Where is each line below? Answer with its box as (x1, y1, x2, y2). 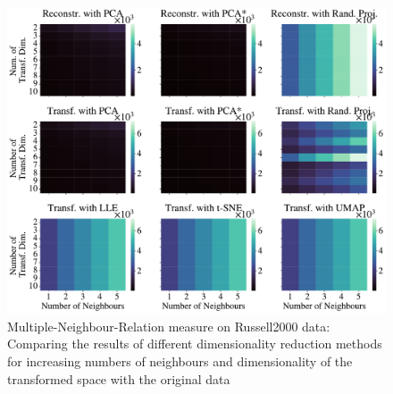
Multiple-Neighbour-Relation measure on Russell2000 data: (7, 316, 330, 335)
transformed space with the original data (7, 369, 230, 388)
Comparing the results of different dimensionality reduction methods (7, 334, 382, 353)
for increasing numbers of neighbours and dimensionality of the (7, 352, 353, 371)
